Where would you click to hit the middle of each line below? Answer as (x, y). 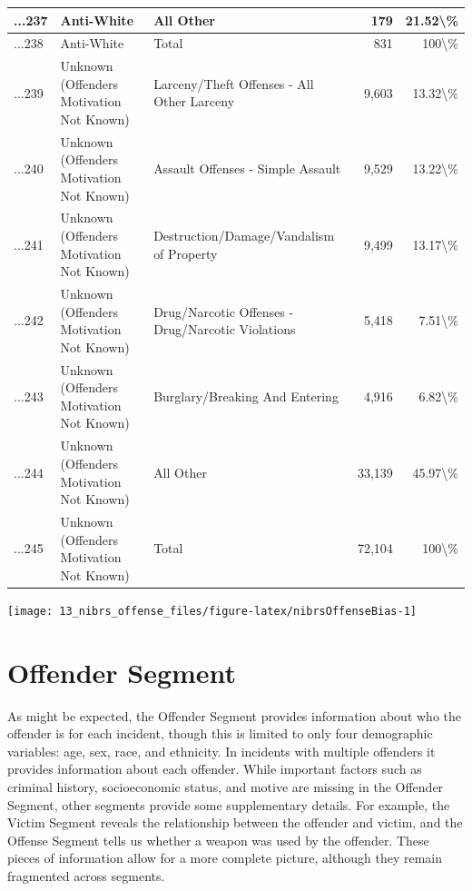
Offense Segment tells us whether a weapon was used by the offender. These (218, 840)
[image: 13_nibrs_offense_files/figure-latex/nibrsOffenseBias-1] (212, 611)
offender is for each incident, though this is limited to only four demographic (220, 733)
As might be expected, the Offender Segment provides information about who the (234, 715)
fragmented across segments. (86, 875)
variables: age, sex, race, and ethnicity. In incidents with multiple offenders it (221, 751)
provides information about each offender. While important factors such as (215, 769)
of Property (186, 253)
